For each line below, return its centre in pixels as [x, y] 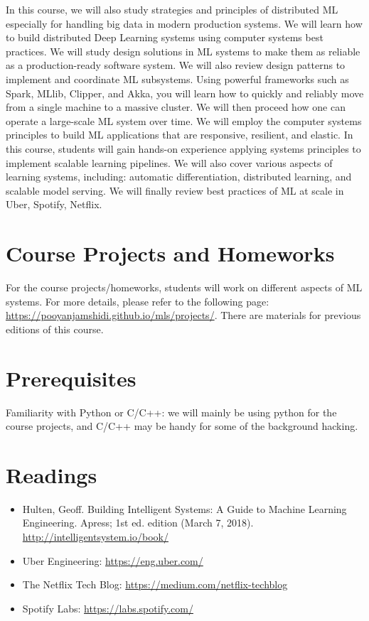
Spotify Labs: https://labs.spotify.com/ [108, 608]
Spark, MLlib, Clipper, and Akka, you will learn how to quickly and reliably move [185, 93]
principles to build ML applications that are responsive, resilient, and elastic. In [180, 135]
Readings [52, 474]
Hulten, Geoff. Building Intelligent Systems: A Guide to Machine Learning [184, 508]
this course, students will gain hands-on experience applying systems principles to [183, 148]
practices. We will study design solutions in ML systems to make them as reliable [183, 51]
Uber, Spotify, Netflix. [54, 204]
